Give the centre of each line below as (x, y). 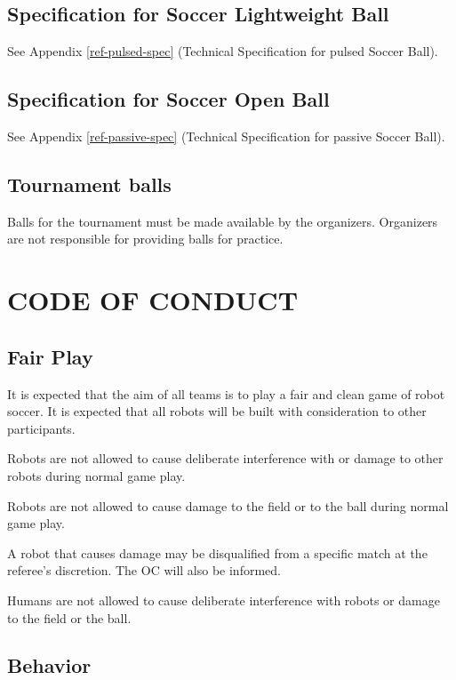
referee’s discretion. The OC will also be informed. (144, 570)
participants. (41, 428)
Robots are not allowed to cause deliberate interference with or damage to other (225, 458)
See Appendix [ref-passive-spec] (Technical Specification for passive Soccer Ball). (226, 136)
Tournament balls (89, 184)
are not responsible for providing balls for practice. (145, 239)
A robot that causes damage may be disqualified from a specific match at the (217, 552)
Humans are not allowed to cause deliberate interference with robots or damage (224, 600)
